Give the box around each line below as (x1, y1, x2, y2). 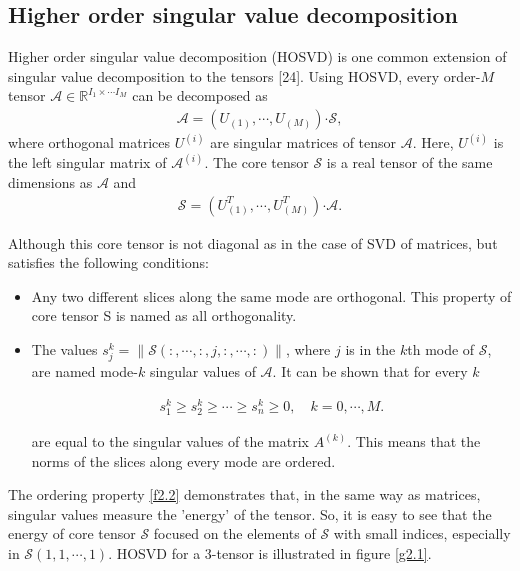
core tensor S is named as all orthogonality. (31, 305, 297, 326)
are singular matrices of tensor (210, 132, 397, 153)
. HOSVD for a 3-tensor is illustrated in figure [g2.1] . (108, 543, 432, 564)
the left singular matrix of (8, 152, 167, 173)
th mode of (407, 339, 475, 360)
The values (31, 339, 98, 360)
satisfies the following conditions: (8, 252, 209, 273)
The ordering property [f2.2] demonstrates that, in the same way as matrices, (8, 484, 481, 505)
